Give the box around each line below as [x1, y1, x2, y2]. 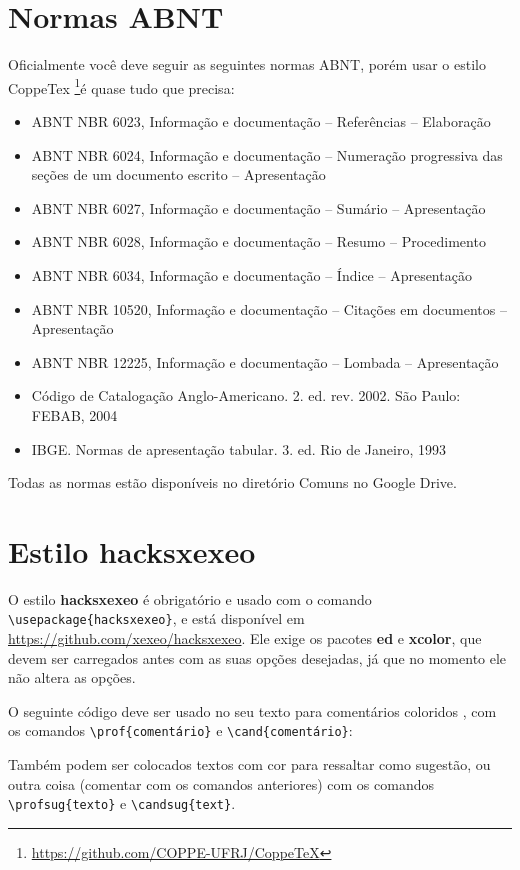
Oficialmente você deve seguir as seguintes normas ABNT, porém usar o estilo [8, 54, 486, 75]
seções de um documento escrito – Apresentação [31, 164, 326, 185]
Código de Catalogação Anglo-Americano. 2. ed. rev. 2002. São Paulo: [31, 385, 461, 406]
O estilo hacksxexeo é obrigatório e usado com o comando [8, 588, 372, 609]
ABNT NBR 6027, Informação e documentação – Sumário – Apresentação [31, 197, 486, 218]
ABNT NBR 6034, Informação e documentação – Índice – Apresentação [31, 264, 472, 285]
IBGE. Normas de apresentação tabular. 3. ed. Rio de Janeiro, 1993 [31, 438, 446, 459]
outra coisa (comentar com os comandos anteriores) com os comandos [8, 773, 434, 794]
